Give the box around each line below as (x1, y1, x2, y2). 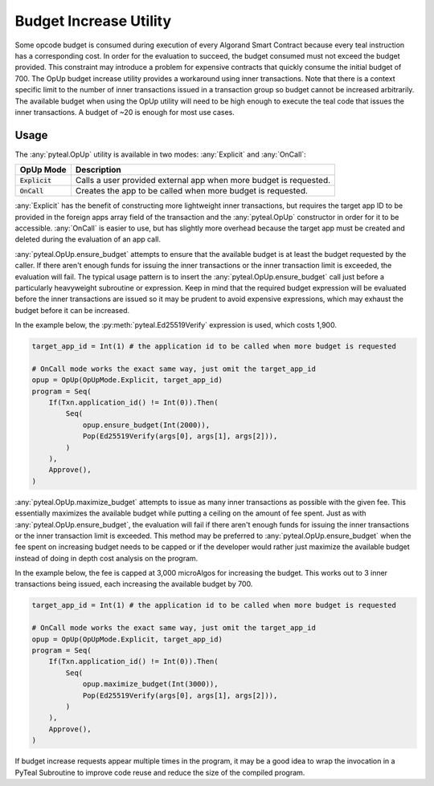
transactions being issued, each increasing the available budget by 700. (14, 579, 253, 589)
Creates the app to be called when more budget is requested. (75, 185, 309, 197)
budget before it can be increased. (14, 305, 130, 315)
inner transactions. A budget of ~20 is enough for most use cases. (14, 107, 235, 116)
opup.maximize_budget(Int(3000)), (82, 679, 219, 689)
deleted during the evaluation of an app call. (14, 234, 161, 244)
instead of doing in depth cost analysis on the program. (14, 553, 199, 563)
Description (75, 165, 121, 176)
